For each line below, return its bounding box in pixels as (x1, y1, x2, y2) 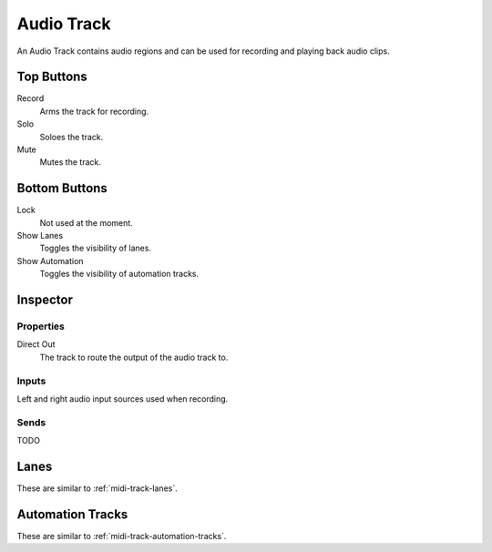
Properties (16, 320, 66, 332)
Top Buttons (16, 69, 88, 85)
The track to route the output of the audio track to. (39, 352, 229, 363)
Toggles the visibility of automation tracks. (39, 269, 200, 280)
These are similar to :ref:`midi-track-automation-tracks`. (16, 530, 227, 541)
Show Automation (16, 255, 84, 266)
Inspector (16, 292, 73, 308)
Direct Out (16, 339, 56, 350)
